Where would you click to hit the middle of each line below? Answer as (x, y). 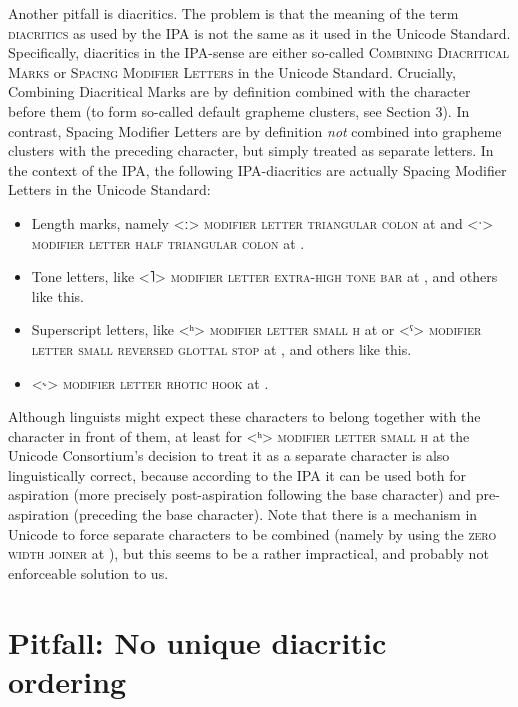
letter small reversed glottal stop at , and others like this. (221, 348)
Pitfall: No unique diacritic (197, 641)
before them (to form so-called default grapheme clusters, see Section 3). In (239, 110)
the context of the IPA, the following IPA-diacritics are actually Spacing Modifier (257, 169)
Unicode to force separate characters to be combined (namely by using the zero (252, 533)
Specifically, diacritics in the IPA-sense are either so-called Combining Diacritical (259, 52)
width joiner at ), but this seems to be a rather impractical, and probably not (248, 553)
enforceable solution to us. (88, 572)
